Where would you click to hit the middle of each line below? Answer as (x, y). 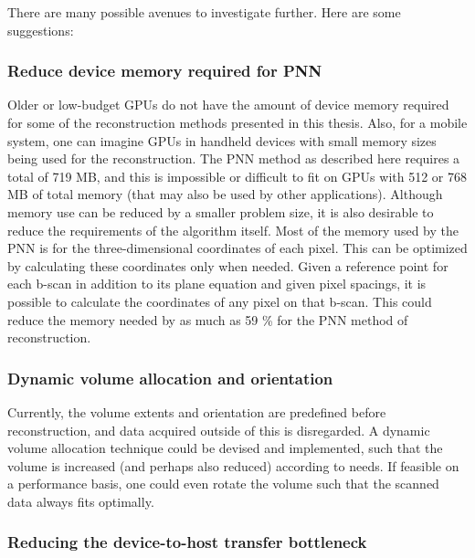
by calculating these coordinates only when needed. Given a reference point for (228, 265)
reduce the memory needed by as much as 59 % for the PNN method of (208, 319)
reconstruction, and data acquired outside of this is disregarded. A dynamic (219, 430)
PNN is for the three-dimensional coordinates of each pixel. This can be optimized (237, 248)
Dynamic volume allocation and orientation (170, 378)
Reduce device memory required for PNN (165, 71)
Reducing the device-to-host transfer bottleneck (187, 542)
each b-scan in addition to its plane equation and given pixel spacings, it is (217, 284)
